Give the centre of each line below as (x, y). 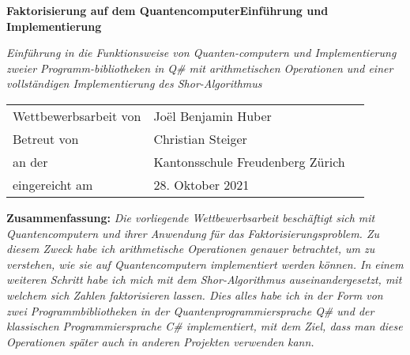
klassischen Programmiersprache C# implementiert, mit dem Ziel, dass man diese (205, 326)
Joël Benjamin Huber (213, 115)
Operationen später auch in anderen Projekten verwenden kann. (160, 341)
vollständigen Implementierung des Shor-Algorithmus (134, 83)
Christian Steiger (200, 138)
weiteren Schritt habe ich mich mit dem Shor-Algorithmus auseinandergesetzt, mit (204, 279)
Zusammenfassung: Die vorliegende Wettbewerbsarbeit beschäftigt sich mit (191, 217)
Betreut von (46, 138)
